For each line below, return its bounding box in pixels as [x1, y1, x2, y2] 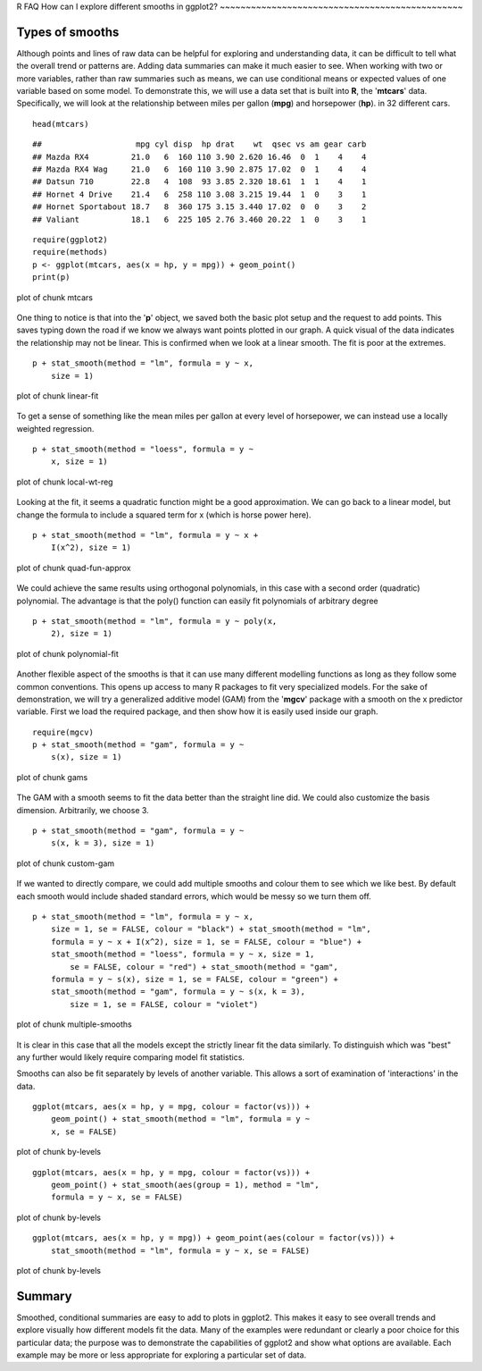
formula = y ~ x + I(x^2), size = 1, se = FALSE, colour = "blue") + [50, 937, 362, 946]
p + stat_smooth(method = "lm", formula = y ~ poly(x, [32, 616, 278, 626]
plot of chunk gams [16, 771, 88, 782]
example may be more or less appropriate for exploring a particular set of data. [16, 1350, 307, 1360]
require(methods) [32, 247, 108, 257]
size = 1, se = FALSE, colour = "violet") [70, 999, 259, 1009]
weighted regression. [16, 423, 95, 433]
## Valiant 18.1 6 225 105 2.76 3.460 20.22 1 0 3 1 [32, 214, 367, 224]
